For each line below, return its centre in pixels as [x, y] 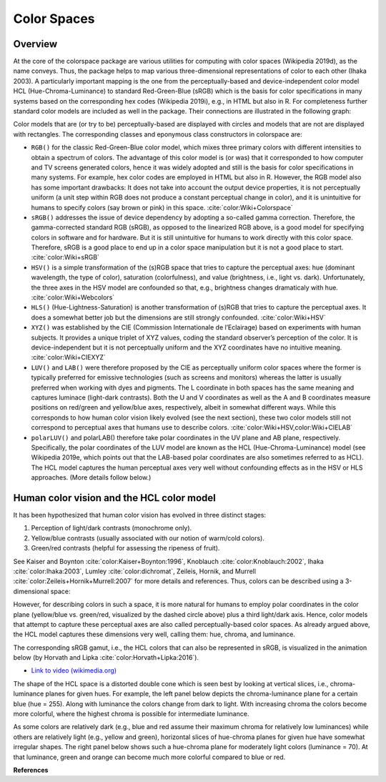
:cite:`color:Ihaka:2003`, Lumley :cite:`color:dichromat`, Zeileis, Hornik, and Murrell [135, 571]
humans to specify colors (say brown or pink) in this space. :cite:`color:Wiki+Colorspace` [162, 207]
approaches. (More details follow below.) [91, 477]
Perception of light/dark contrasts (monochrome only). [112, 528]
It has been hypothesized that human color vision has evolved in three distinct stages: [140, 515]
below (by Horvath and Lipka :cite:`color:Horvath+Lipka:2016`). [106, 658]
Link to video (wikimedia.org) [74, 670]
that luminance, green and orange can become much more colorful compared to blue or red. [149, 757]
